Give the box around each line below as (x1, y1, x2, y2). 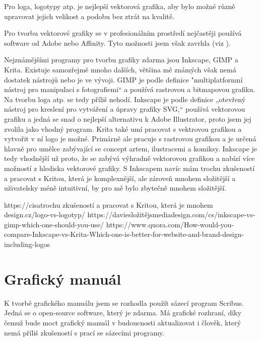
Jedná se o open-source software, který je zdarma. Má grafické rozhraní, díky (4, 307, 241, 318)
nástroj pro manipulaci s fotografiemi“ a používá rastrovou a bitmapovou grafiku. (4, 84, 255, 95)
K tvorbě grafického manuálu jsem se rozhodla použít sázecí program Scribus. (4, 297, 244, 308)
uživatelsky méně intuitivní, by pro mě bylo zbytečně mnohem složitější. (4, 183, 227, 193)
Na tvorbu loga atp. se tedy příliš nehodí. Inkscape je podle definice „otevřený (4, 94, 246, 104)
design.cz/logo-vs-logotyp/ (4, 209, 85, 220)
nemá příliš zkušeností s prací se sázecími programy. (4, 327, 164, 337)
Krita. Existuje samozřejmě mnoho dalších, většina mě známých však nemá (4, 64, 236, 74)
